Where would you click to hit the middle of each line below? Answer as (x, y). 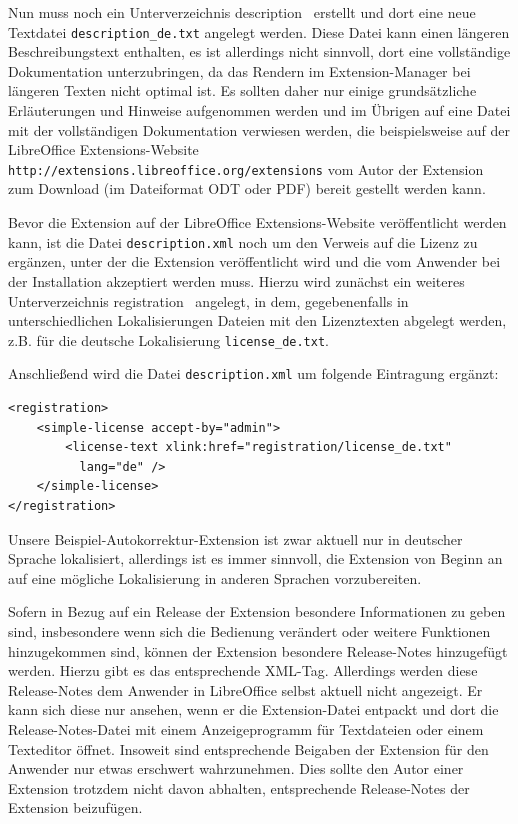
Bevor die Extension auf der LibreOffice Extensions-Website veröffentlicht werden (257, 222)
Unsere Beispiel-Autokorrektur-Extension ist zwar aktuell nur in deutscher (235, 538)
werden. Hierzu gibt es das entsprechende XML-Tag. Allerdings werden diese (243, 670)
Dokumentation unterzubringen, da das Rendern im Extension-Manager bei (239, 70)
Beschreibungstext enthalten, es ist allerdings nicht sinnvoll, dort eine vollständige (259, 51)
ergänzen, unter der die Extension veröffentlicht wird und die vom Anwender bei (254, 261)
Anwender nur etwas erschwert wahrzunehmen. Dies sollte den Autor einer (236, 768)
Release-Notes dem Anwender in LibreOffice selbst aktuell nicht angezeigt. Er (245, 689)
